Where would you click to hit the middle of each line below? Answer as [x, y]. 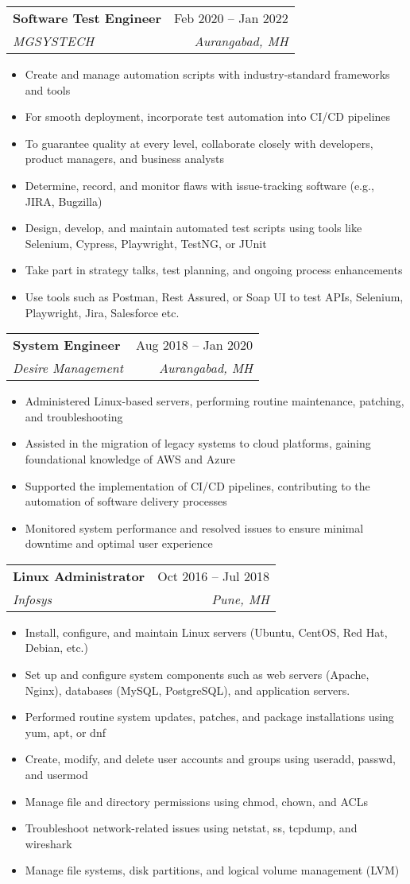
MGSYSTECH [54, 41]
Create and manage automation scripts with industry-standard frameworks [207, 74]
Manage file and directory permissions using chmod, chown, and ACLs [196, 801]
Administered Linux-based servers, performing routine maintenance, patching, [215, 401]
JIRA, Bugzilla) [64, 201]
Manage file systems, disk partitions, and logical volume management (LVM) [212, 870]
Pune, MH [240, 599]
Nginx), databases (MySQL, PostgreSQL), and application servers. [188, 690]
